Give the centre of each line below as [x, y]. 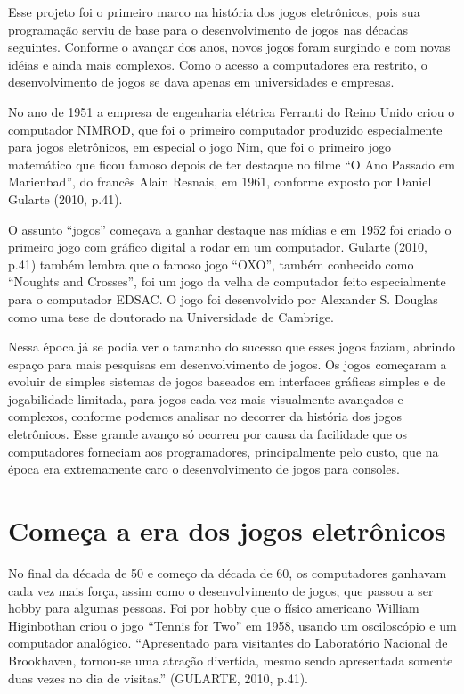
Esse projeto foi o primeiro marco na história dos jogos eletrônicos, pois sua [214, 12]
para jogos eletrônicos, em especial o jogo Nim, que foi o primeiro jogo [200, 147]
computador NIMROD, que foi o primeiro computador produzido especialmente [225, 129]
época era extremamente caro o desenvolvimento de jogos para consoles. [204, 469]
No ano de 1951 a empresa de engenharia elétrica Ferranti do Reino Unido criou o [232, 111]
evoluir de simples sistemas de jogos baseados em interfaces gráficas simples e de [227, 381]
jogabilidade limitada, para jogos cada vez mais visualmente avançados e [206, 398]
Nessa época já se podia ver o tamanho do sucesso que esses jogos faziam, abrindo [232, 347]
